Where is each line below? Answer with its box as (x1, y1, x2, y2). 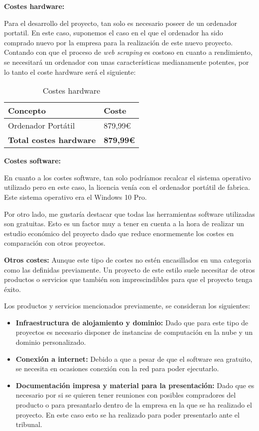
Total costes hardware (8, 134, 96, 146)
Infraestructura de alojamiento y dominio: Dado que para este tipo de (15, 317, 249, 327)
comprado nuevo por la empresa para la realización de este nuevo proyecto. (4, 37, 233, 47)
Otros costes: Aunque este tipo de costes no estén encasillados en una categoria (4, 254, 252, 265)
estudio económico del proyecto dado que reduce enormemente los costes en (4, 228, 234, 238)
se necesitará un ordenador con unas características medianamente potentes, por (4, 56, 249, 67)
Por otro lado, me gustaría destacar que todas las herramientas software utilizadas (4, 208, 255, 219)
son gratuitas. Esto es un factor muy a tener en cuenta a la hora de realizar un (4, 218, 245, 229)
